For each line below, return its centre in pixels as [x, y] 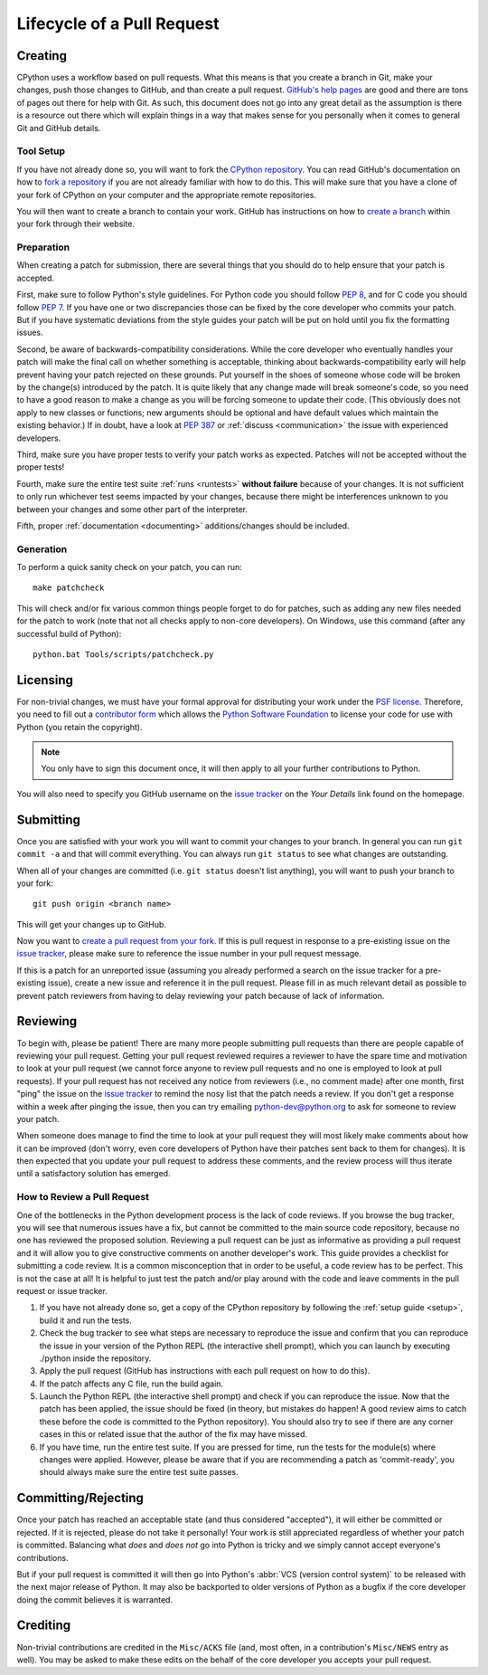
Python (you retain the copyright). [80, 727]
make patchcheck [69, 588]
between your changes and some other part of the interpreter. [132, 509]
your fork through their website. [76, 224]
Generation [42, 549]
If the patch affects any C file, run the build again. [131, 1384]
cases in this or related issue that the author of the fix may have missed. [173, 1434]
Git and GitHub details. [59, 128]
